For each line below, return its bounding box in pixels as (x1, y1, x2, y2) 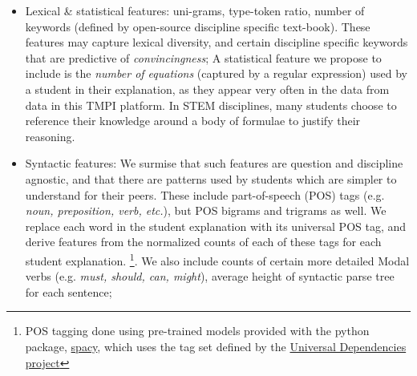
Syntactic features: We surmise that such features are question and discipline (25, 155, 403, 172)
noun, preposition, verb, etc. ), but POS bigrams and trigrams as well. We (25, 202, 387, 219)
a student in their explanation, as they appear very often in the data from (25, 80, 390, 97)
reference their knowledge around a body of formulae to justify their (25, 112, 361, 129)
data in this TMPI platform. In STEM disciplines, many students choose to (25, 96, 397, 113)
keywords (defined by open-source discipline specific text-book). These (25, 18, 370, 34)
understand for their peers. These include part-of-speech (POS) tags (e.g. (25, 186, 385, 203)
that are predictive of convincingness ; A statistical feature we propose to (25, 49, 382, 66)
